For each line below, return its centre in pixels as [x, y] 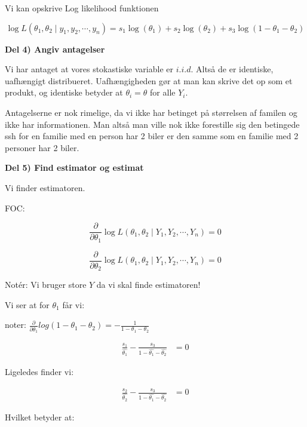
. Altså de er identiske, [232, 69]
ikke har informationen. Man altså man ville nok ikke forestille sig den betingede [152, 124]
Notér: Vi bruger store [46, 285]
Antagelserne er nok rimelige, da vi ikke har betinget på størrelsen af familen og [151, 112]
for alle [163, 92]
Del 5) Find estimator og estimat [74, 168]
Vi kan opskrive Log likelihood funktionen [82, 8]
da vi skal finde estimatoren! [148, 285]
